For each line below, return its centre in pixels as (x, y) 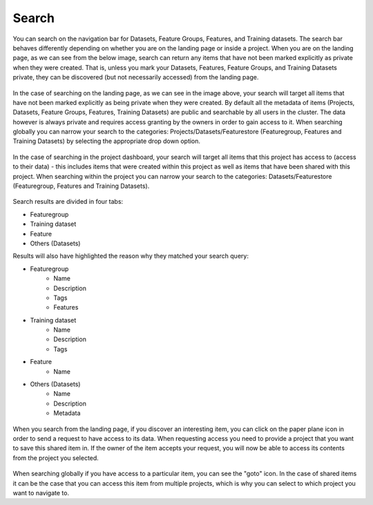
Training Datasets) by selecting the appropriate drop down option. (106, 141)
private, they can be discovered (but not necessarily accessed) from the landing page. (136, 77)
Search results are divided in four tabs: (68, 202)
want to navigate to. (41, 493)
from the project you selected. (56, 458)
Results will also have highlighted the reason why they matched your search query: (131, 256)
